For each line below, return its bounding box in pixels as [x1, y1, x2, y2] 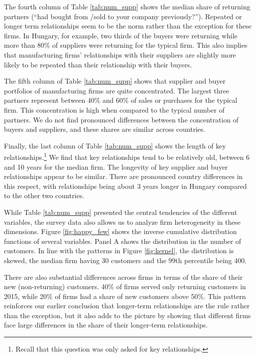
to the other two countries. [4, 190, 85, 201]
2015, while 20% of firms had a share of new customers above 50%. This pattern [4, 291, 246, 301]
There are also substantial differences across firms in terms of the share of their [4, 271, 243, 282]
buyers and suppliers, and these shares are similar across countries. [4, 124, 205, 134]
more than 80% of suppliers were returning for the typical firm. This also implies [4, 40, 248, 50]
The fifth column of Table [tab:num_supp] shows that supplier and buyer [4, 76, 226, 86]
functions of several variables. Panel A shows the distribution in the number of [4, 236, 241, 246]
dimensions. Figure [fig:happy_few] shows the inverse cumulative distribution [4, 226, 237, 237]
